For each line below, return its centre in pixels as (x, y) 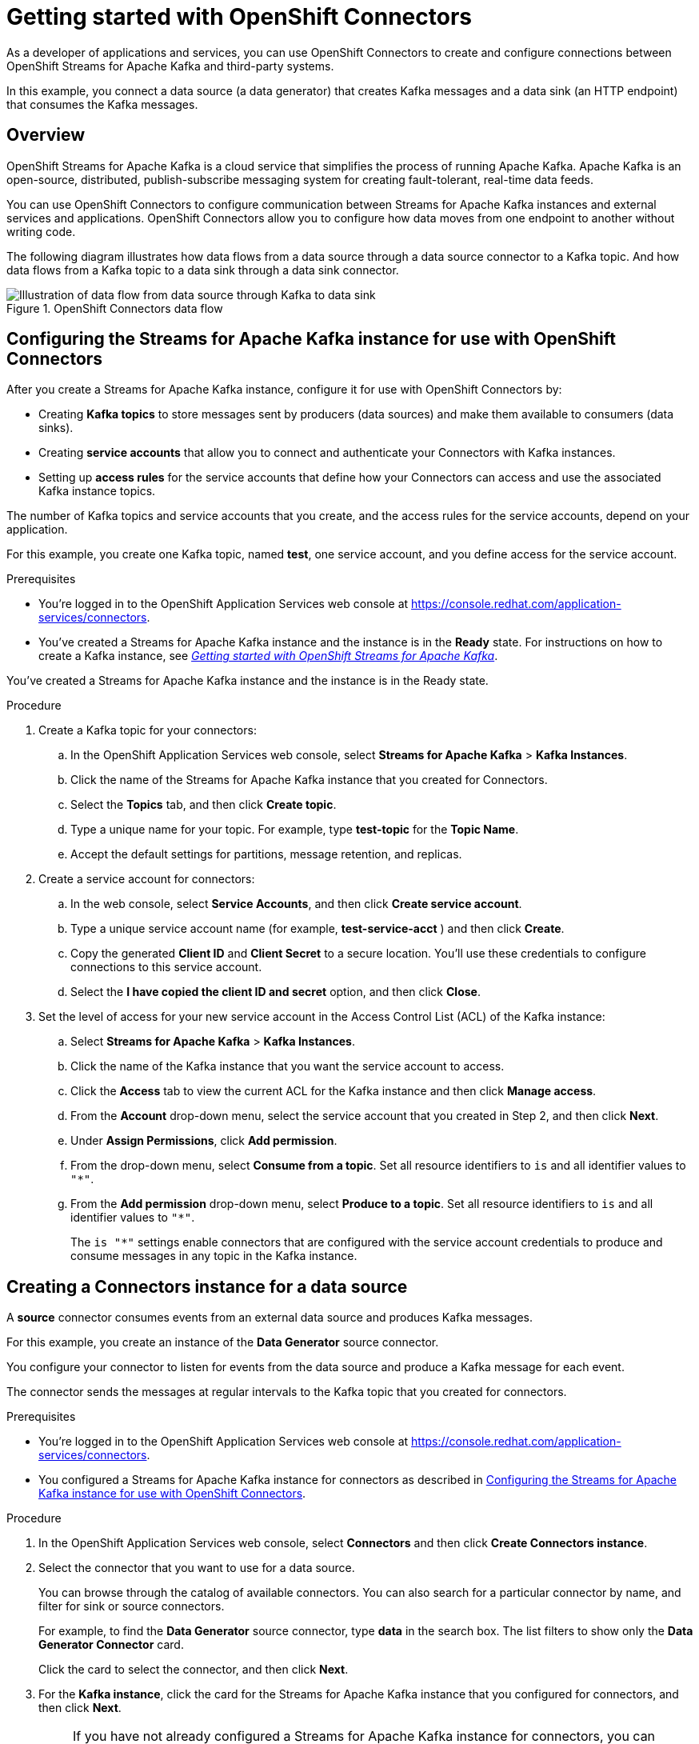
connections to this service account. (166, 967)
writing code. (41, 231)
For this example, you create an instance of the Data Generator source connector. (223, 1342)
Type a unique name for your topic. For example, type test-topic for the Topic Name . (295, 830)
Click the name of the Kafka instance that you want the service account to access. (288, 1066)
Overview (46, 135)
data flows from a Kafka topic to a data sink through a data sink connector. (203, 270)
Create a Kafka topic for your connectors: (148, 730)
